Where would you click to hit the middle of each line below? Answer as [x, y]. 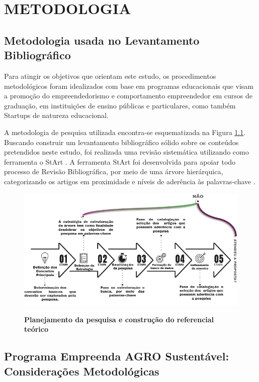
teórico [36, 329]
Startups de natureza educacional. [56, 115]
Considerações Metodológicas [82, 371]
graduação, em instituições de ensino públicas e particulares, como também [120, 105]
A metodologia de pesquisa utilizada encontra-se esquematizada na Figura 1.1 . [125, 132]
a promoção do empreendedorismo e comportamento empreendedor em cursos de [128, 96]
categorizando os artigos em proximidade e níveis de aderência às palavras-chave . [130, 181]
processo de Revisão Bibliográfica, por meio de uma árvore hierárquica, [114, 171]
